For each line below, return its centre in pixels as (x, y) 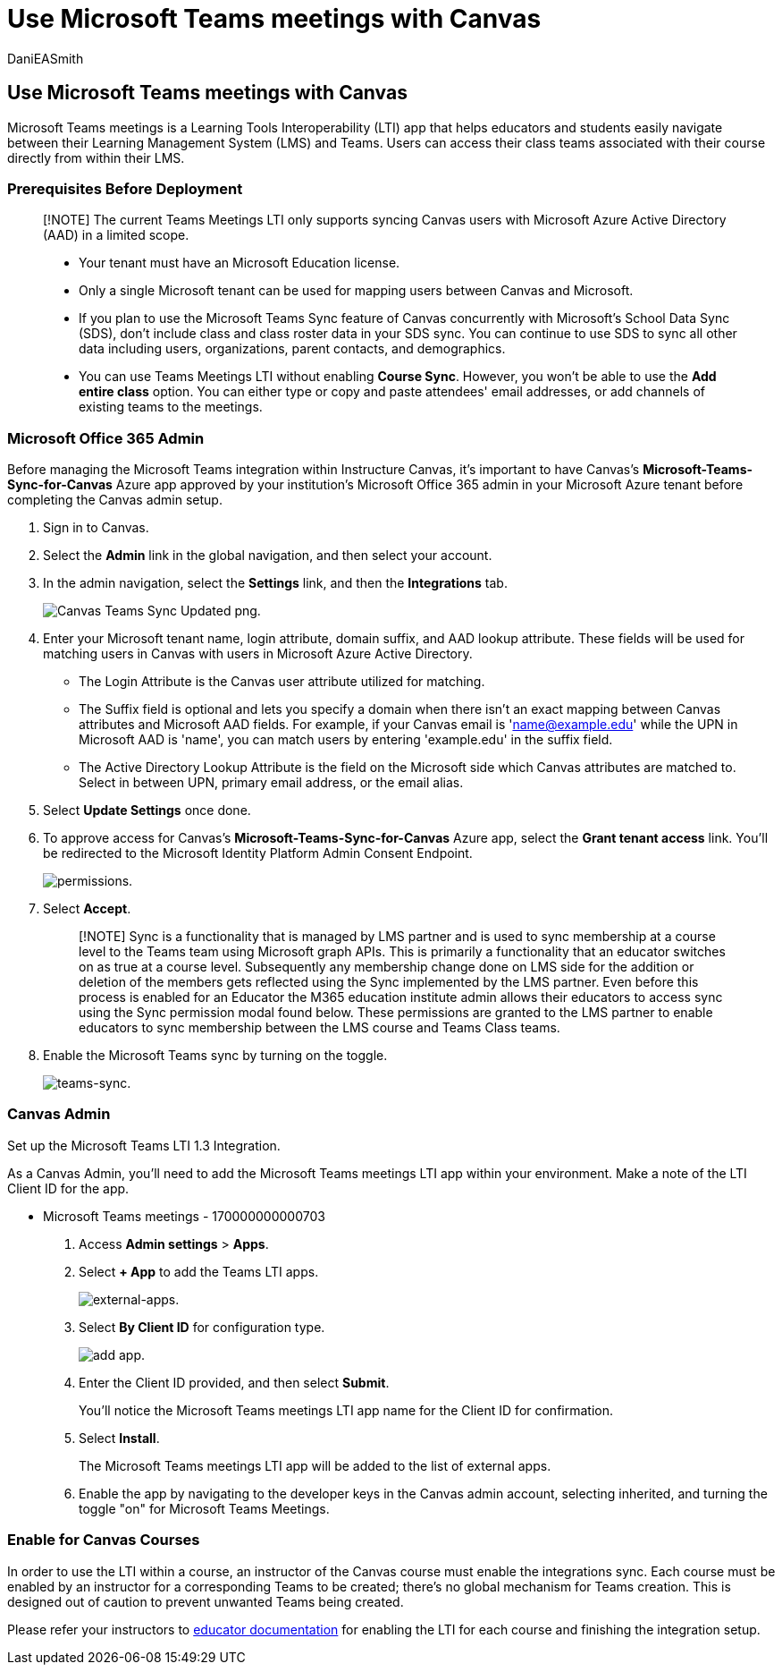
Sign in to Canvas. (96, 528)
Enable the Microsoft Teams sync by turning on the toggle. (215, 1056)
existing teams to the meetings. (171, 407)
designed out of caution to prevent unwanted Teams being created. (206, 1601)
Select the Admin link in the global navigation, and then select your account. (268, 556)
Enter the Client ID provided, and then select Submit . (234, 1382)
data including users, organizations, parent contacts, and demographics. (292, 349)
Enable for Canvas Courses (104, 1540)
